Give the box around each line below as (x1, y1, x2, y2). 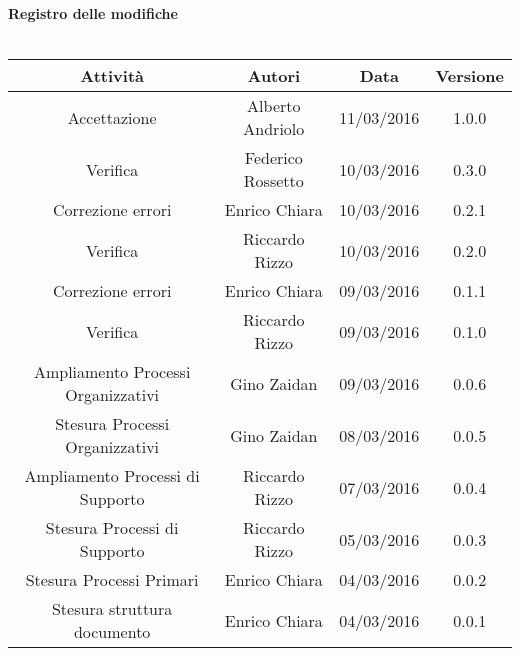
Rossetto (243, 169, 304, 193)
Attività (80, 64, 144, 88)
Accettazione (67, 105, 157, 129)
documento (73, 620, 151, 644)
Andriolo (243, 117, 305, 141)
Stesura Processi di (45, 516, 179, 540)
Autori (247, 64, 301, 88)
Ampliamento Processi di (24, 464, 200, 488)
